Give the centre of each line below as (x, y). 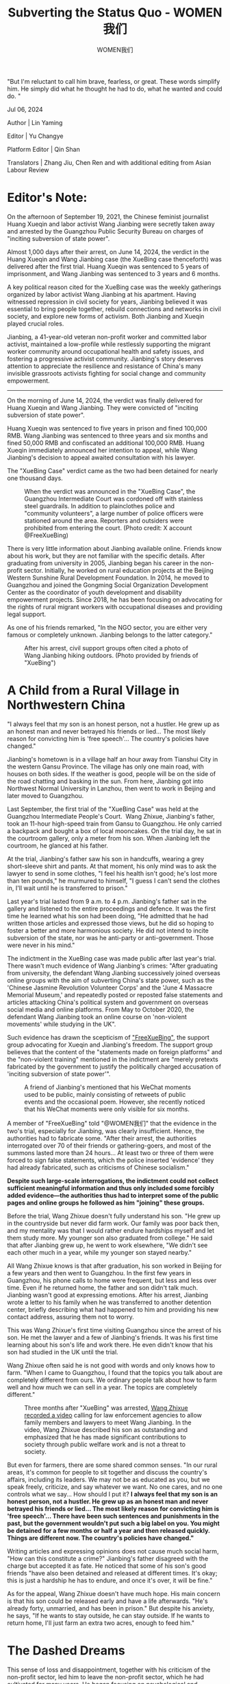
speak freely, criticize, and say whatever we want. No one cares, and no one (115, 1487)
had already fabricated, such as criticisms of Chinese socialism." (98, 1167)
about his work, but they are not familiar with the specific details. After (106, 556)
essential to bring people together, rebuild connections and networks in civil (114, 309)
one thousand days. (35, 478)
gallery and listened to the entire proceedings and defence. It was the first (112, 909)
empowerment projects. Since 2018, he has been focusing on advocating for (115, 600)
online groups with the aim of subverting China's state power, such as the (111, 980)
